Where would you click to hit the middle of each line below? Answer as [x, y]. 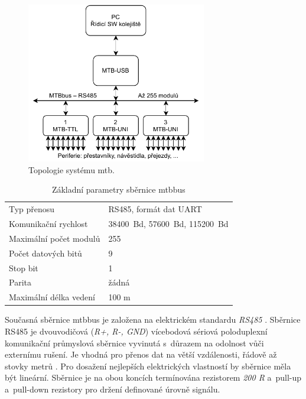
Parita [20, 282]
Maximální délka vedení [52, 297]
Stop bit [24, 267]
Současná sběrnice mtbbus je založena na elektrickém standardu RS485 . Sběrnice [153, 319]
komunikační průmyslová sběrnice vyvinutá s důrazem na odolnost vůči [134, 343]
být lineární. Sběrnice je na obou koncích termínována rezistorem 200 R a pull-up [153, 377]
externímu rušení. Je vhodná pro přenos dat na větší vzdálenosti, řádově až [141, 354]
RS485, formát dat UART [155, 209]
